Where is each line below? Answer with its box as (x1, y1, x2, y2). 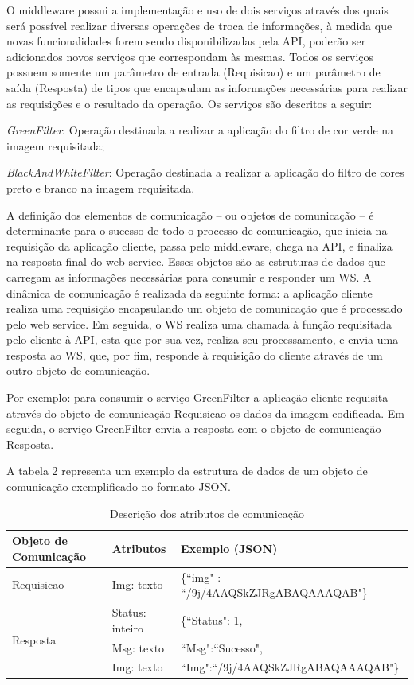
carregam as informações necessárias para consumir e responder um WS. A (6, 268, 372, 285)
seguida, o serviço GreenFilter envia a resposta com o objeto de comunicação (6, 420, 381, 437)
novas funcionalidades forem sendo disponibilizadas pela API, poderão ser (6, 33, 366, 49)
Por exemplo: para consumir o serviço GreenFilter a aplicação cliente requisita (6, 389, 389, 406)
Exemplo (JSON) (181, 540, 278, 557)
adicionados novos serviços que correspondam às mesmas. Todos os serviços (6, 48, 374, 64)
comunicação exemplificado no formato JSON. (6, 478, 231, 495)
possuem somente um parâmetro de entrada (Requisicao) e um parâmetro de (6, 64, 381, 80)
